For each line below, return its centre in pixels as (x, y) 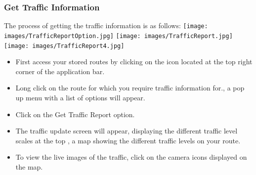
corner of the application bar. (60, 71)
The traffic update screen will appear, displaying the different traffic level (127, 131)
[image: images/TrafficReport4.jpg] (64, 46)
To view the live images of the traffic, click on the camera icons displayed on (131, 157)
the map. (29, 166)
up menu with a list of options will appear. (80, 97)
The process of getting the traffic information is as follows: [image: (106, 25)
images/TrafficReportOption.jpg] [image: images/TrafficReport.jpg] (118, 36)
